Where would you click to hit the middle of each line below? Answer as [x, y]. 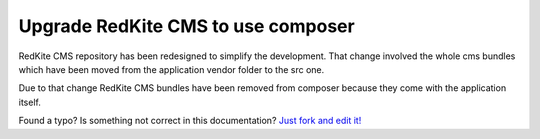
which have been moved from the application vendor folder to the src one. [171, 69]
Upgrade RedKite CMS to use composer [186, 26]
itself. [30, 102]
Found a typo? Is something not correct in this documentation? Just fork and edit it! [190, 121]
